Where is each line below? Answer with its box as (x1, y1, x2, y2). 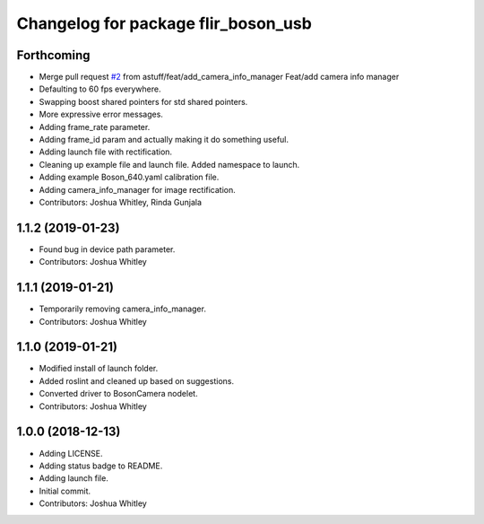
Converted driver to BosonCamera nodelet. (39, 389, 198, 399)
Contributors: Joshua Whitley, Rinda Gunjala (39, 196, 202, 207)
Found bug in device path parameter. (39, 243, 176, 255)
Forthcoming (16, 48, 91, 63)
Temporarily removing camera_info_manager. (39, 303, 206, 314)
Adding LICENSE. (39, 448, 103, 458)
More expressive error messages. (39, 109, 163, 120)
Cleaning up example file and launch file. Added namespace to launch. (39, 159, 300, 170)
